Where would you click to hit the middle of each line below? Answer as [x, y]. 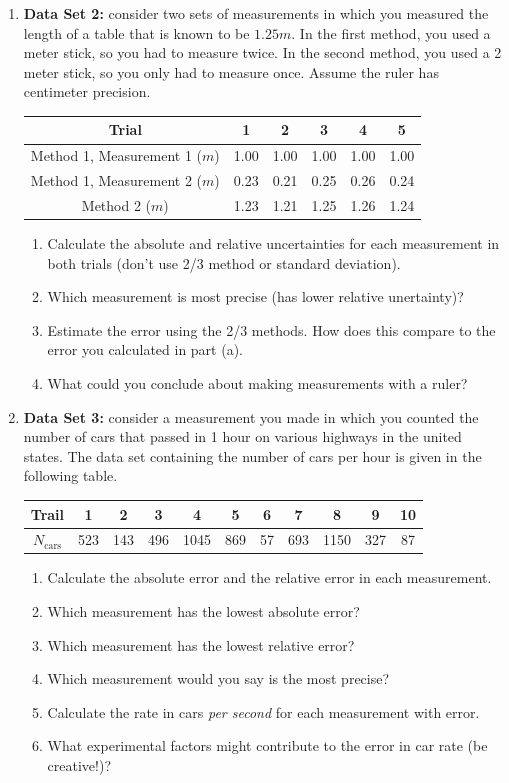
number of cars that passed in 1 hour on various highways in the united [242, 436]
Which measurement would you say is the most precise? [218, 678]
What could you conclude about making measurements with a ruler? [257, 383]
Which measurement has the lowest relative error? [201, 644]
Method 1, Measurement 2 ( [116, 180]
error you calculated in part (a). [145, 349]
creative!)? [79, 765]
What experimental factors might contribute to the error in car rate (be [267, 745]
